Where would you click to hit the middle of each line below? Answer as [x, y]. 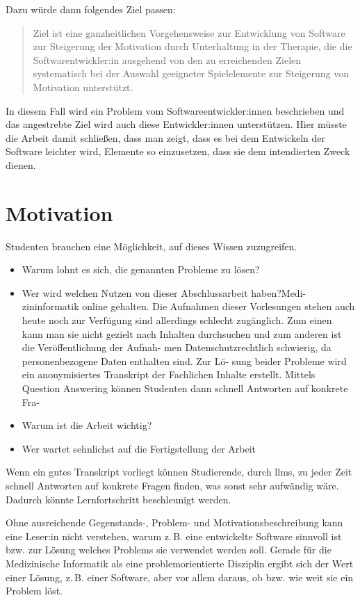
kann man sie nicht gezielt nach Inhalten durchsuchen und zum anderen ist [182, 333]
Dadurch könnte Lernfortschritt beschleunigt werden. [118, 499]
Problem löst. [34, 591]
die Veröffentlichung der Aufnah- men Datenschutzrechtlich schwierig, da [177, 347]
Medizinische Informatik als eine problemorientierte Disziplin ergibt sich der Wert [180, 563]
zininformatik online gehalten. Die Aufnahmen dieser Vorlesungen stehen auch [188, 306]
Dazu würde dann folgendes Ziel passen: [91, 9]
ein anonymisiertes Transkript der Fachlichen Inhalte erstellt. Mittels [169, 374]
